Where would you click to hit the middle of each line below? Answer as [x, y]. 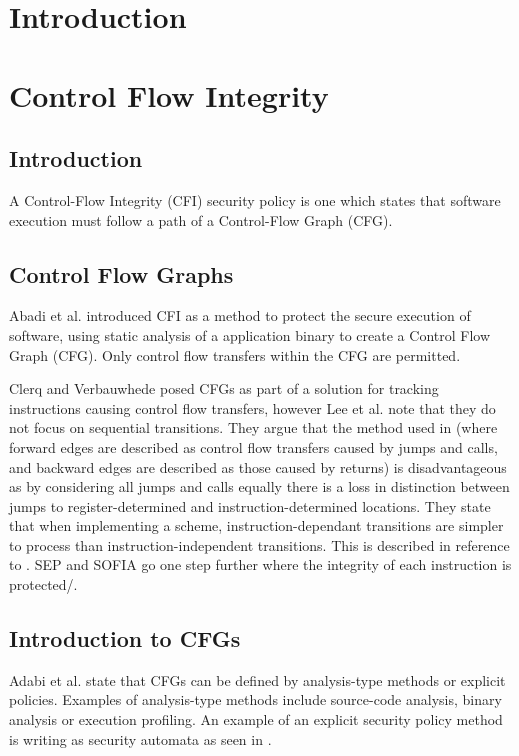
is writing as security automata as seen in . [140, 738]
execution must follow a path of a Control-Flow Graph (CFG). [201, 219]
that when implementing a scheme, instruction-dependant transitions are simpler [256, 525]
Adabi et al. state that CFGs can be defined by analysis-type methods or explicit [257, 679]
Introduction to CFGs [125, 638]
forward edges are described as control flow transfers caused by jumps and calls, [253, 446]
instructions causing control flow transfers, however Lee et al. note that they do [252, 407]
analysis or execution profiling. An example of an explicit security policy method [256, 719]
